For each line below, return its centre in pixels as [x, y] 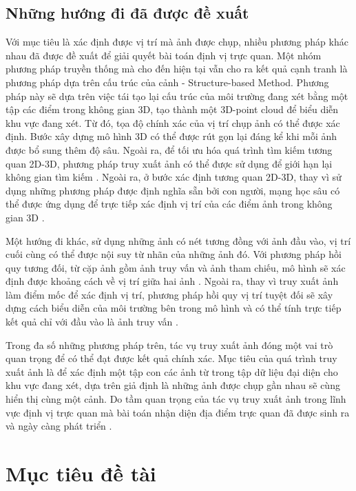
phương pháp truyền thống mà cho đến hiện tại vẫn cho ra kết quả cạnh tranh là [177, 69]
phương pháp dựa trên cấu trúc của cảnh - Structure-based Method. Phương [167, 82]
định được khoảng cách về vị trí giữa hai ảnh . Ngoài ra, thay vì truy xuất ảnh [172, 281]
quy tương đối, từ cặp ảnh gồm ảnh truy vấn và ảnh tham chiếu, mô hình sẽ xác [176, 267]
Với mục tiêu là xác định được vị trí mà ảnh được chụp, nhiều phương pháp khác [177, 42]
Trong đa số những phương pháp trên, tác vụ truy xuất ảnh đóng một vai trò [169, 344]
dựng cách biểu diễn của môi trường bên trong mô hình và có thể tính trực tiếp [174, 308]
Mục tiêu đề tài [81, 473]
